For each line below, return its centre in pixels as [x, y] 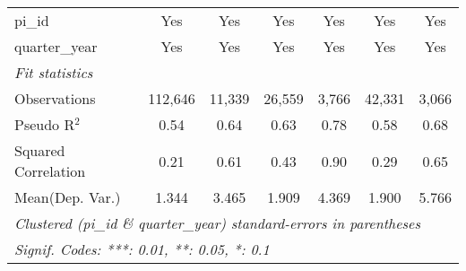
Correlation [50, 171]
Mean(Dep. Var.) [68, 197]
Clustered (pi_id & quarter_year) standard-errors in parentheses [218, 223]
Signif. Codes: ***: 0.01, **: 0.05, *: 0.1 [142, 249]
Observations [55, 98]
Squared [40, 150]
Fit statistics [54, 72]
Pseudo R [45, 124]
